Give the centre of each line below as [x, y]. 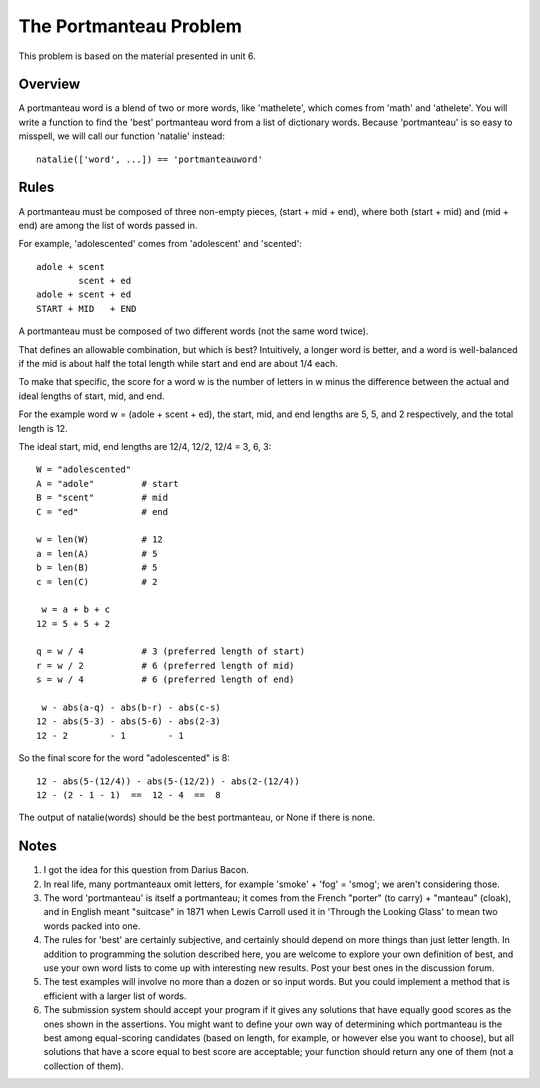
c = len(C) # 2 [97, 581]
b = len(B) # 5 [97, 568]
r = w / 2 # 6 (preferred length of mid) [165, 665]
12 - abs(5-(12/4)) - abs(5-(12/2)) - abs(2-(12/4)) [168, 781]
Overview [49, 84]
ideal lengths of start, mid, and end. [91, 396]
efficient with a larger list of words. [115, 996]
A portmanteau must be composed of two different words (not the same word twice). [193, 331]
